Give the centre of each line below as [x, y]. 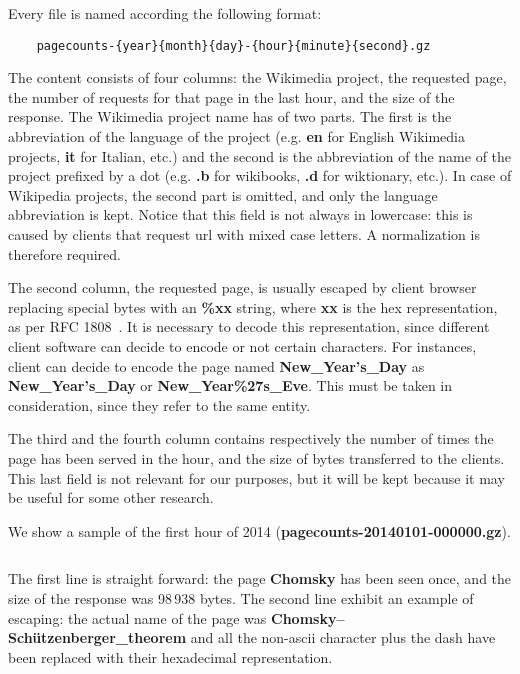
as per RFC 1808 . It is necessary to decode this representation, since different [249, 326]
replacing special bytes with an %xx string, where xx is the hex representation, [253, 306]
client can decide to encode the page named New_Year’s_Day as [216, 365]
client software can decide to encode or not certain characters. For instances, [242, 345]
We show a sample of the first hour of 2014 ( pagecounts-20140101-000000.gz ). [259, 530]
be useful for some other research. [111, 497]
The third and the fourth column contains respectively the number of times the [251, 438]
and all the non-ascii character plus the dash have [343, 637]
